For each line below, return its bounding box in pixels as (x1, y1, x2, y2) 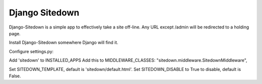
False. (9, 73, 21, 79)
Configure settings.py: (9, 48, 54, 54)
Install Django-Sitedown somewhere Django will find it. (9, 40, 118, 45)
